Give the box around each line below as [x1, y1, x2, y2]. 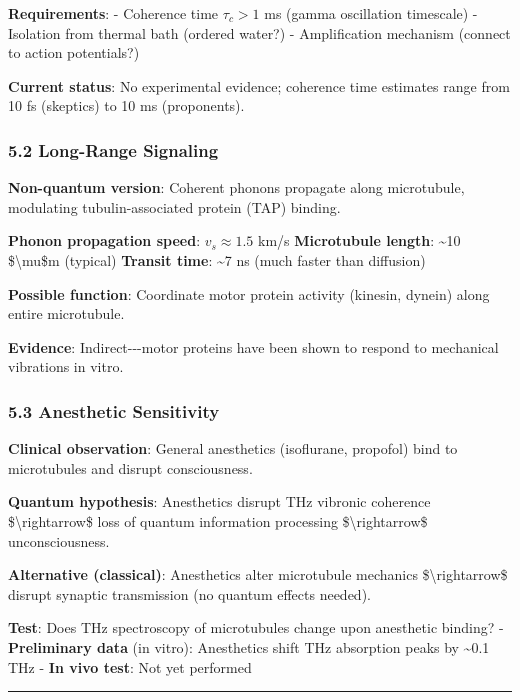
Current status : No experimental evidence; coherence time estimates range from [8, 75, 510, 96]
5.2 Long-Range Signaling [8, 137, 219, 162]
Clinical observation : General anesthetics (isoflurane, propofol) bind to [8, 438, 458, 459]
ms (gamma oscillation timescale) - [264, 3, 478, 23]
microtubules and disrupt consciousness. [8, 457, 253, 478]
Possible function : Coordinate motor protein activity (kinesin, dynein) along [8, 283, 490, 304]
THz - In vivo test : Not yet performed [8, 656, 252, 677]
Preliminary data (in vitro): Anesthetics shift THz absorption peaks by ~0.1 [8, 636, 490, 657]
